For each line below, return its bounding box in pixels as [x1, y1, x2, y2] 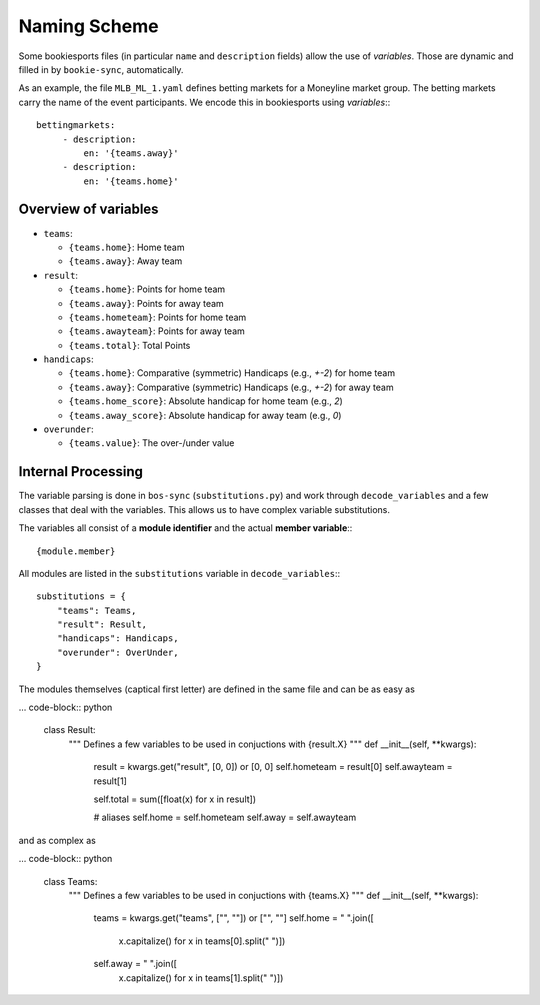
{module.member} [36, 545, 116, 557]
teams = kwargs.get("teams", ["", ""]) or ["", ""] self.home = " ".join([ [93, 912, 374, 924]
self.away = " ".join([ [93, 958, 177, 970]
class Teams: [43, 875, 98, 887]
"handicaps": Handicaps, [56, 633, 179, 644]
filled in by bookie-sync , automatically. [18, 63, 184, 75]
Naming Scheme [18, 15, 159, 37]
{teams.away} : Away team [68, 255, 183, 267]
